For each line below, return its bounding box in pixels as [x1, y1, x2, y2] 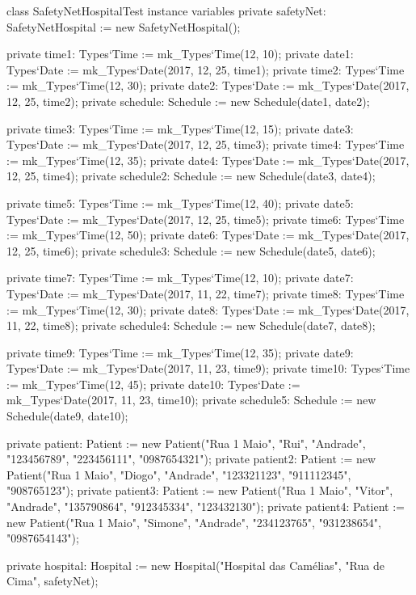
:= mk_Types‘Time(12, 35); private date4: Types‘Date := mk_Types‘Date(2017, [6, 151, 410, 168]
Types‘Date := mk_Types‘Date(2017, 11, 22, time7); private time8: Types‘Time [6, 285, 405, 302]
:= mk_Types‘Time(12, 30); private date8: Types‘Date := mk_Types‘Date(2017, [6, 301, 410, 318]
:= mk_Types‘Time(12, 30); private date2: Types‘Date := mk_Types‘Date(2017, [6, 77, 410, 94]
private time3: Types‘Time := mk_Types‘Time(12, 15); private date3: [6, 120, 354, 137]
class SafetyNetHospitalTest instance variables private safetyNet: [6, 2, 326, 19]
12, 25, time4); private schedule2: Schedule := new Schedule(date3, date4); [6, 167, 376, 184]
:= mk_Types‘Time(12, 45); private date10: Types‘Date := [6, 375, 300, 392]
